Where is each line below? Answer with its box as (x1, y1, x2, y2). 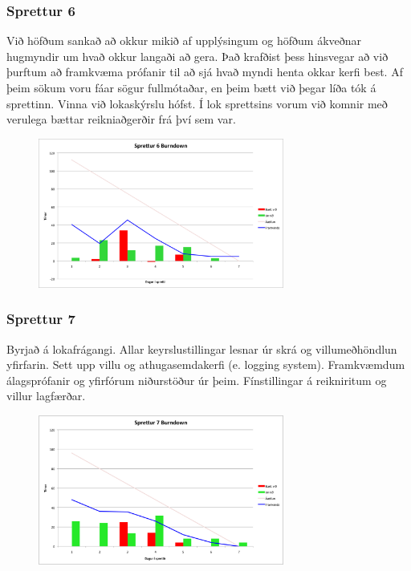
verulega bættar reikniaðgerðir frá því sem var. (6, 111, 236, 128)
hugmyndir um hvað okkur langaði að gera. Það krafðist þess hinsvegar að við (6, 47, 389, 64)
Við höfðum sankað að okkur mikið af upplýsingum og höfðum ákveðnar (6, 32, 362, 49)
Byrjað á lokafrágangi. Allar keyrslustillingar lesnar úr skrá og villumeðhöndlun (6, 340, 397, 357)
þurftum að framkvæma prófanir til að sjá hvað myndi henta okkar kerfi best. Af (6, 63, 403, 80)
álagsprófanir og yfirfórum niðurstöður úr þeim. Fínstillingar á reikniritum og (6, 371, 387, 388)
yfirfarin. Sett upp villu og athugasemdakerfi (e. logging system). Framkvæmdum (6, 356, 405, 373)
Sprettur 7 (6, 309, 75, 329)
